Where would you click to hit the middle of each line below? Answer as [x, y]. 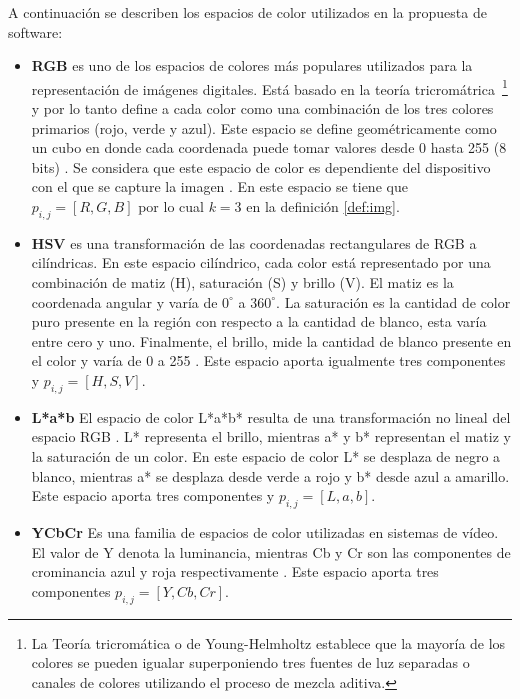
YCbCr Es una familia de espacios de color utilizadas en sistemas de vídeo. [265, 531]
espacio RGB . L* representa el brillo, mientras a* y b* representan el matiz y [271, 436]
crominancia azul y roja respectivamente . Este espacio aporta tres [235, 571]
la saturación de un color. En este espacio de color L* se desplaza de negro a [266, 455]
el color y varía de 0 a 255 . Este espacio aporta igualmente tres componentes [268, 360]
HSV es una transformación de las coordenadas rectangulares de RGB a [254, 242]
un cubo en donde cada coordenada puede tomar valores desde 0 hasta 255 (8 [269, 147]
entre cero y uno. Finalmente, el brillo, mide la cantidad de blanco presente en [271, 340]
